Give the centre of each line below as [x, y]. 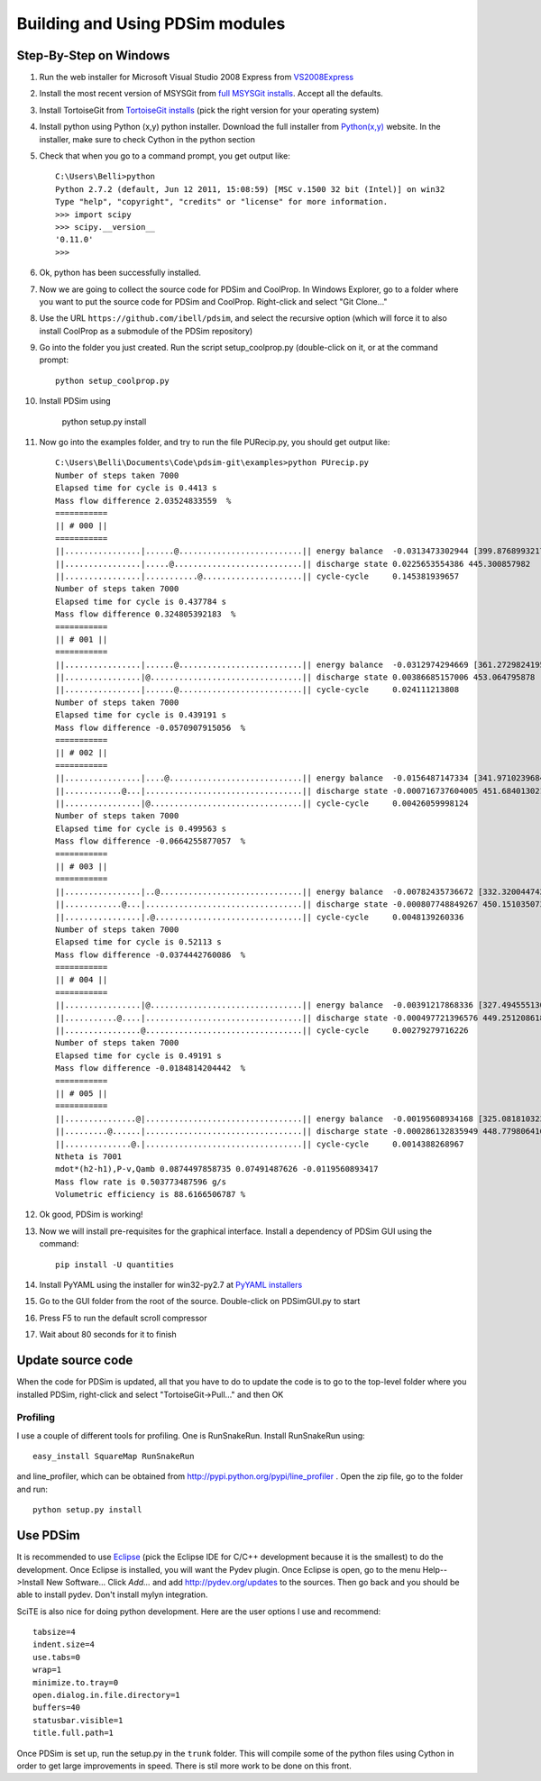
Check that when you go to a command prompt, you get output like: [165, 156]
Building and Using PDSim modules [151, 23]
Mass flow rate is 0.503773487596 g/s [141, 1182]
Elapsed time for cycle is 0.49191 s [139, 1055]
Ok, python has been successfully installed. [120, 273]
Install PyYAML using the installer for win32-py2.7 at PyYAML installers [171, 1285]
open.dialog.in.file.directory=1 [106, 1695]
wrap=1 [47, 1670]
